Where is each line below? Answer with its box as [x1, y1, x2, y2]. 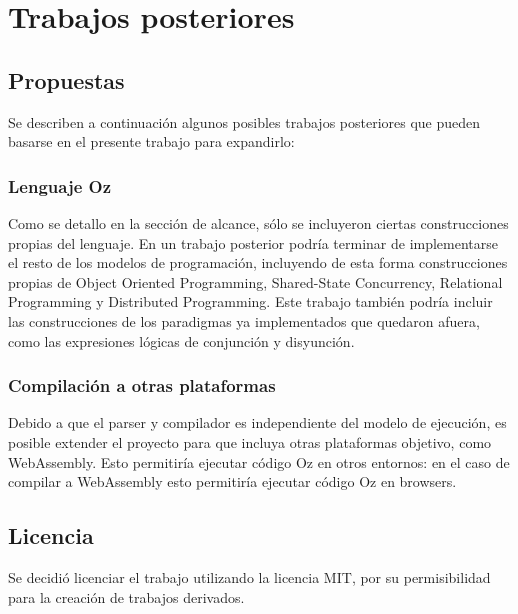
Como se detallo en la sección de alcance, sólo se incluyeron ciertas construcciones [8, 212, 509, 233]
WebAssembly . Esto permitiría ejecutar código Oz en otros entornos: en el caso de [8, 451, 510, 472]
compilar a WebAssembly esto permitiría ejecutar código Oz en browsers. [8, 471, 457, 492]
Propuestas [8, 64, 125, 95]
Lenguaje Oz [8, 173, 112, 198]
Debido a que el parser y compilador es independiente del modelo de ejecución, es [8, 412, 507, 433]
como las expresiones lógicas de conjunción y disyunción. [8, 330, 355, 351]
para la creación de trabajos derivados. [8, 586, 245, 607]
